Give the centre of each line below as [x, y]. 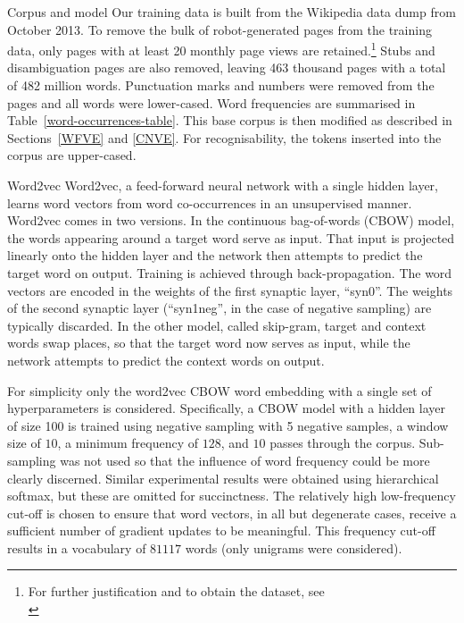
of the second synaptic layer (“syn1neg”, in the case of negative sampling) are [220, 308]
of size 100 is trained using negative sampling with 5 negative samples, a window [228, 425]
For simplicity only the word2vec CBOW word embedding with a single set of [220, 390]
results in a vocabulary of [77, 547]
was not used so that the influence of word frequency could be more [245, 460]
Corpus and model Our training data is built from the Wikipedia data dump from [232, 12]
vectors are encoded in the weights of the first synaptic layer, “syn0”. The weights [230, 290]
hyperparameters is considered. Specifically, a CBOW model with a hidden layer [227, 408]
